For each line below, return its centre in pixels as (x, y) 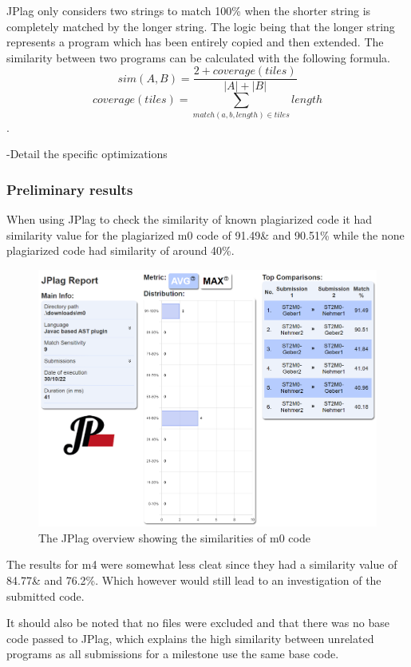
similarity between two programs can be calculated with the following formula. (198, 57)
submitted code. (45, 596)
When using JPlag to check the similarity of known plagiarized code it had (189, 219)
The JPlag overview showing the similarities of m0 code (174, 537)
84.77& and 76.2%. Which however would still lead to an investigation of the (194, 580)
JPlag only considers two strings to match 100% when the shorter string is (189, 10)
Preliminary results (70, 189)
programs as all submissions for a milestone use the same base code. (173, 654)
